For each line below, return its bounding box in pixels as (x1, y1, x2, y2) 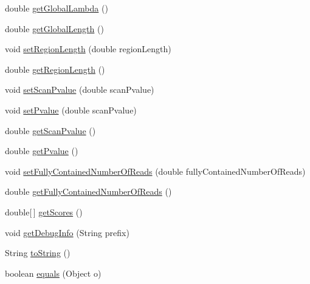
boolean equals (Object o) (5, 266, 102, 279)
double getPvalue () (5, 144, 78, 157)
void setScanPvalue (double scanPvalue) (5, 83, 154, 96)
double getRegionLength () (5, 63, 105, 75)
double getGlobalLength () (5, 22, 104, 35)
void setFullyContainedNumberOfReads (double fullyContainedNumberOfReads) (5, 164, 306, 177)
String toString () (5, 246, 71, 259)
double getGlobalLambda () (5, 2, 108, 14)
